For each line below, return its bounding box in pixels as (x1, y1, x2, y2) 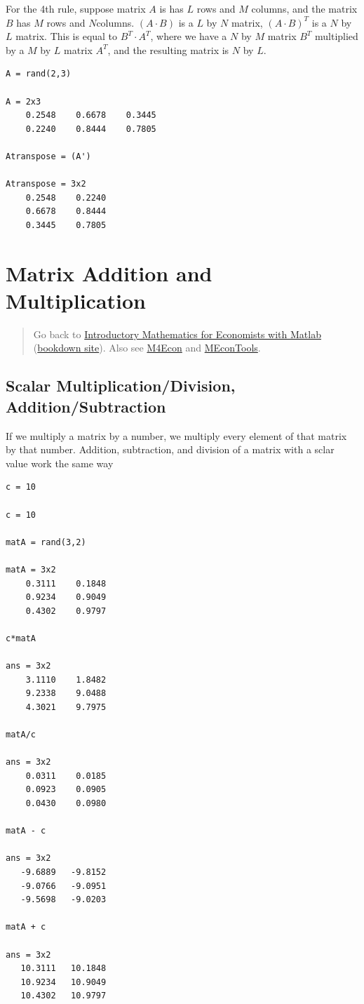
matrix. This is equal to (15, 29, 118, 43)
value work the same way (6, 455, 114, 470)
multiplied (315, 29, 358, 43)
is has (159, 1, 184, 15)
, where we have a (150, 29, 227, 43)
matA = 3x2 (6, 564, 56, 575)
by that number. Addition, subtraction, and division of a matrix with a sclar (6, 442, 335, 457)
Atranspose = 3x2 (6, 179, 86, 189)
